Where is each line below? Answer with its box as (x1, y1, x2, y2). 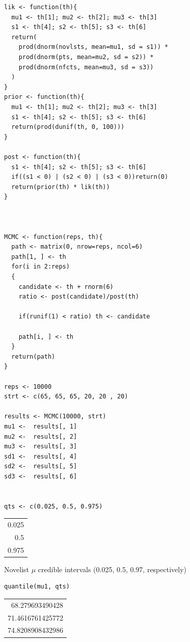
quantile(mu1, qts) (4, 583, 70, 591)
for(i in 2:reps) (11, 263, 70, 271)
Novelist (4, 564, 30, 574)
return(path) (11, 353, 56, 360)
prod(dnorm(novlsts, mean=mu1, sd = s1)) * (18, 43, 169, 51)
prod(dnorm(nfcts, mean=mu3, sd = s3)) (18, 63, 154, 71)
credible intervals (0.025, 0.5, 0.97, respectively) (38, 564, 187, 574)
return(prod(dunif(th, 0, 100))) (11, 123, 125, 131)
